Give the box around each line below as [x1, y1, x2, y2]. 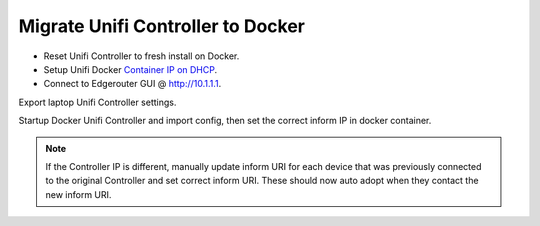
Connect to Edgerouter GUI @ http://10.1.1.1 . [43, 78, 222, 90]
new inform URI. [45, 188, 112, 200]
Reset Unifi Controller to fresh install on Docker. [43, 50, 240, 62]
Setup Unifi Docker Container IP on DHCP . [43, 63, 218, 75]
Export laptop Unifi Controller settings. [18, 96, 177, 108]
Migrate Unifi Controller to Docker [18, 15, 305, 37]
